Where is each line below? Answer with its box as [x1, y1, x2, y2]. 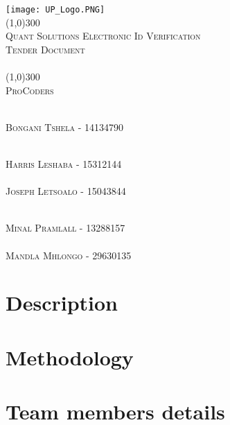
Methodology [6, 342, 134, 371]
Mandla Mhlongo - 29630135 [6, 248, 132, 262]
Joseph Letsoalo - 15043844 [6, 184, 126, 198]
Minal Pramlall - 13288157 [6, 220, 125, 235]
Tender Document [6, 42, 85, 56]
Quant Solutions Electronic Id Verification [6, 28, 201, 43]
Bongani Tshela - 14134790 [6, 119, 124, 134]
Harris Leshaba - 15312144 [6, 157, 122, 171]
